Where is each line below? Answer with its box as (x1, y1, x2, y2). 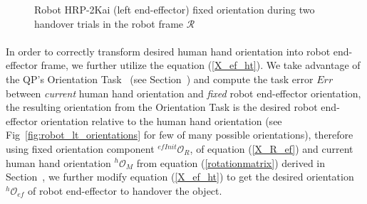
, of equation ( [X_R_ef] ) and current (190, 141, 353, 156)
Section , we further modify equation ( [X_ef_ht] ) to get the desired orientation (6, 169, 354, 184)
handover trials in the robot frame (34, 16, 184, 31)
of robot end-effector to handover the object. (28, 183, 222, 198)
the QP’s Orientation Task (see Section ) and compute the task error (6, 71, 314, 86)
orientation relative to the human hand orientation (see (41, 113, 282, 128)
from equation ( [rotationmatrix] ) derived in (136, 155, 325, 170)
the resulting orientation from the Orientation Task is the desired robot (6, 100, 318, 114)
